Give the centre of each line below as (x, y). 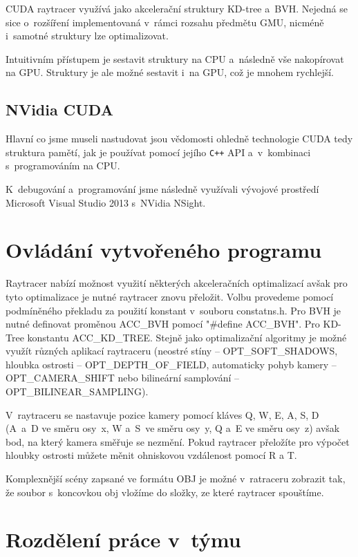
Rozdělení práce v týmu (123, 539)
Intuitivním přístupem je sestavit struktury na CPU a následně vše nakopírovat (175, 58)
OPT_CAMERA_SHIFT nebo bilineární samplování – (123, 378)
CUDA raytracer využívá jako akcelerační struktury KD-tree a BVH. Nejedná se (177, 8)
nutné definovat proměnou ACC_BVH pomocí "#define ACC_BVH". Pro (163, 324)
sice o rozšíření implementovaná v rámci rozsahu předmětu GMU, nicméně (165, 22)
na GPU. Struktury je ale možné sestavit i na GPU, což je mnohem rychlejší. (170, 72)
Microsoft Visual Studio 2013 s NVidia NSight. (106, 202)
